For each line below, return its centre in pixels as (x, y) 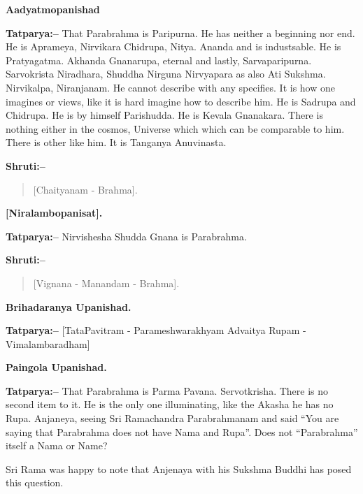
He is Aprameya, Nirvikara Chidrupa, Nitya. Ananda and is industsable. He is (173, 46)
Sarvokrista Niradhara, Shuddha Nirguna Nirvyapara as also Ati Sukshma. (166, 74)
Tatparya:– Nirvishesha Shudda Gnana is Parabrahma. (126, 236)
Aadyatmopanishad (53, 9)
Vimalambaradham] (48, 343)
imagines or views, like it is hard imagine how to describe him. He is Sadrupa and (181, 101)
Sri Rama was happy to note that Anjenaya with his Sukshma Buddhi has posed (179, 468)
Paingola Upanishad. (56, 367)
